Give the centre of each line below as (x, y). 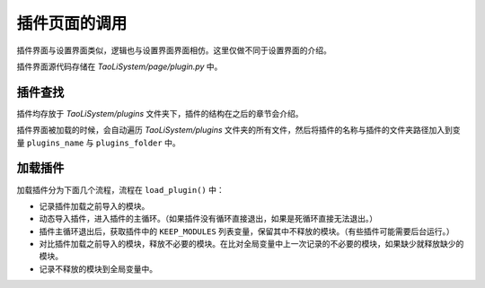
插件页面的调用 (72, 23)
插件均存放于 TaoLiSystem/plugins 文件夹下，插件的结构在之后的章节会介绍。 (160, 113)
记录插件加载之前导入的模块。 (94, 205)
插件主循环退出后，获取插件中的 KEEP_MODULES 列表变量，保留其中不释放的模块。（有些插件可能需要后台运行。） (247, 231)
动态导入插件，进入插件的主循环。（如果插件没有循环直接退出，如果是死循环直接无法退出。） (208, 219)
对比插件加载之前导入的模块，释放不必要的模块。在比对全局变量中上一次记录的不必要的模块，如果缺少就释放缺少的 (251, 244)
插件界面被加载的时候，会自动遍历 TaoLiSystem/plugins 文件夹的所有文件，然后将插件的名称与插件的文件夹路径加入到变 (239, 130)
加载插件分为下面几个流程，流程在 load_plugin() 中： (120, 189)
